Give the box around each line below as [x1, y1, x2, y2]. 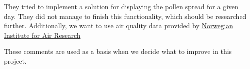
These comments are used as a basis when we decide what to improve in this [4, 46, 232, 56]
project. [4, 55, 27, 66]
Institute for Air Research [4, 30, 81, 40]
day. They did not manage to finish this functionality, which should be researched [4, 11, 247, 21]
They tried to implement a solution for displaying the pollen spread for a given [4, 1, 239, 11]
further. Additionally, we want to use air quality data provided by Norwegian [4, 20, 233, 31]
